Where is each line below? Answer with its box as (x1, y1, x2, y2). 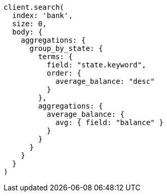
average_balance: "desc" (55, 77, 155, 85)
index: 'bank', (12, 11, 73, 20)
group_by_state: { (29, 44, 103, 52)
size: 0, (12, 20, 47, 28)
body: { (12, 28, 43, 36)
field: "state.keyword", (47, 61, 147, 69)
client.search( (4, 3, 65, 11)
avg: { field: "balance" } (55, 118, 163, 127)
